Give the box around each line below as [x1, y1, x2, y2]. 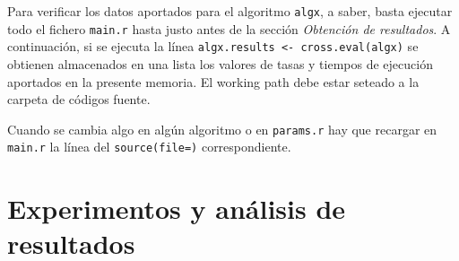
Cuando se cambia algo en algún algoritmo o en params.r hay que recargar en [7, 119, 437, 138]
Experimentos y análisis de [7, 190, 346, 227]
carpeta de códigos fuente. [7, 90, 151, 109]
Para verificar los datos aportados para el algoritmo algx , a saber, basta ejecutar [7, 2, 453, 20]
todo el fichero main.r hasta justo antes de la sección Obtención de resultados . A [7, 19, 451, 38]
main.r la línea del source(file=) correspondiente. [7, 137, 291, 156]
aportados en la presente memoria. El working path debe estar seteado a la [7, 72, 420, 91]
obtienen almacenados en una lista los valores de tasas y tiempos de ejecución [7, 54, 433, 73]
